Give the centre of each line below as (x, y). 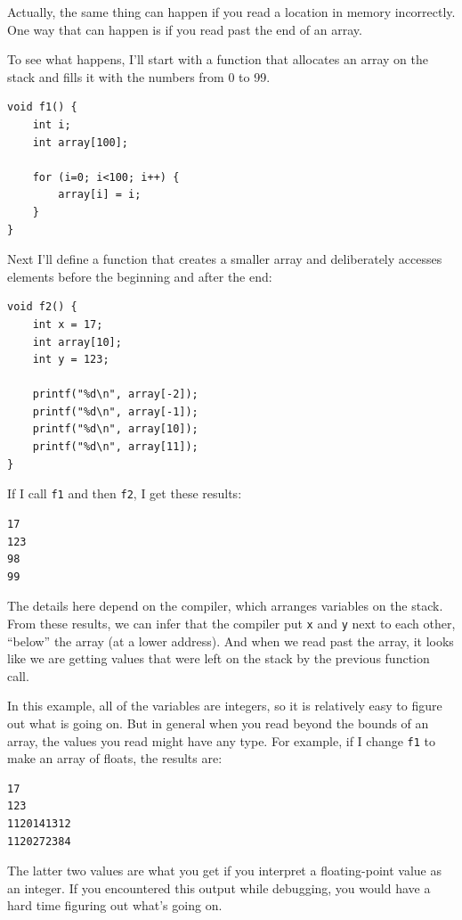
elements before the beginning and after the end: (140, 276)
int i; (52, 124)
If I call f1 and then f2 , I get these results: (125, 493)
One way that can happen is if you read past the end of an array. (185, 29)
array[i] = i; (100, 195)
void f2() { (42, 307)
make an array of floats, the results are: (115, 758)
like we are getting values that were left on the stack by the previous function (219, 658)
